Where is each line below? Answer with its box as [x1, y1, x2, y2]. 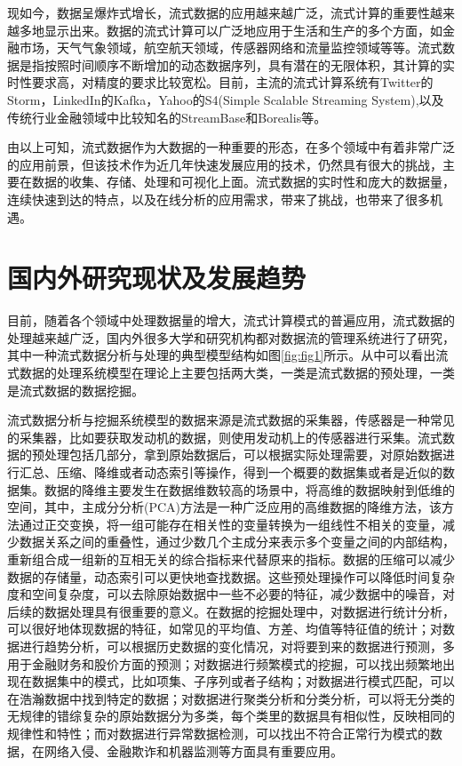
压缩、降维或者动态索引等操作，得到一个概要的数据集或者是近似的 [56, 463, 442, 481]
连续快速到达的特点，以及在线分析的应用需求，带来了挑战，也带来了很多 [7, 189, 430, 208]
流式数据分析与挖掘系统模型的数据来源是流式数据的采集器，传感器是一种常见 [7, 411, 455, 429]
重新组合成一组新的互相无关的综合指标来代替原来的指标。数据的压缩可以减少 [7, 549, 455, 568]
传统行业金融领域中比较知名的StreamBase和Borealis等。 [7, 108, 327, 126]
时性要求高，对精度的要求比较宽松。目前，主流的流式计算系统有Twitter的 [7, 73, 434, 92]
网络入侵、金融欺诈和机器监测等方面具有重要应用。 [44, 741, 343, 760]
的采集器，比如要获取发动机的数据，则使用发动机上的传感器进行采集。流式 [7, 427, 442, 446]
